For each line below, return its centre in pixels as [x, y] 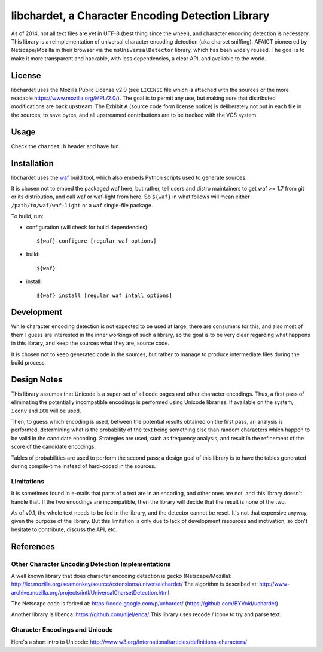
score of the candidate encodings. [53, 447]
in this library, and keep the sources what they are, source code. [90, 343]
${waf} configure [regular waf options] [97, 241]
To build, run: [28, 216]
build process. [29, 362]
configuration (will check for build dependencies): [87, 227]
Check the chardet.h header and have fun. [66, 146]
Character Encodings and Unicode [62, 630]
